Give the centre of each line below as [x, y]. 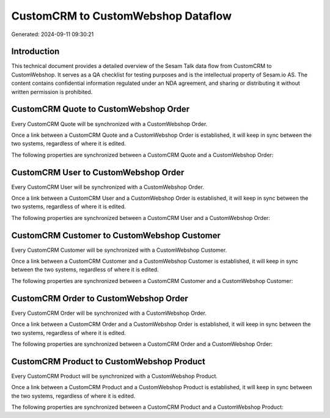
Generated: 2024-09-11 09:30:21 [53, 34]
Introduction [35, 52]
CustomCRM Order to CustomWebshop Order [100, 299]
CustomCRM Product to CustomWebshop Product [108, 361]
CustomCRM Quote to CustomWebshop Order [101, 109]
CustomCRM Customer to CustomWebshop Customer [116, 235]
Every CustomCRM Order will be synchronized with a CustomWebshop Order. [109, 313]
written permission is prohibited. [52, 92]
